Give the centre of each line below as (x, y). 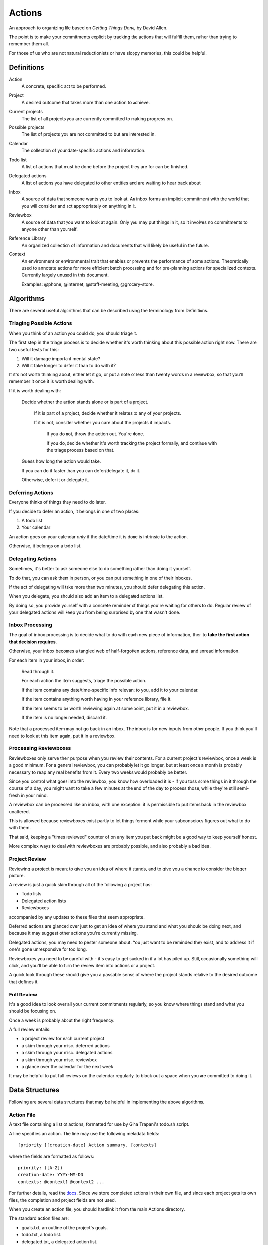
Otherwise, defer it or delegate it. (55, 480)
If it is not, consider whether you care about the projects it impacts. (102, 422)
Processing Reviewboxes (40, 748)
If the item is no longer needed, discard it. (64, 717)
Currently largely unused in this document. (65, 275)
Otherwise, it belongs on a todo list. (45, 546)
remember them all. (29, 44)
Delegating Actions (33, 559)
